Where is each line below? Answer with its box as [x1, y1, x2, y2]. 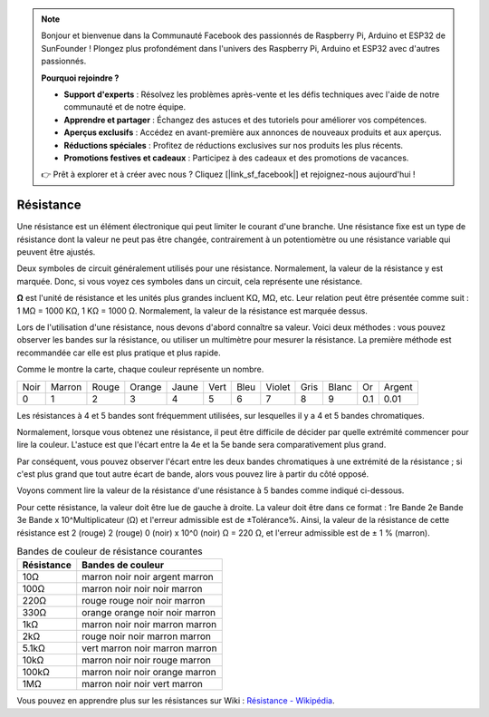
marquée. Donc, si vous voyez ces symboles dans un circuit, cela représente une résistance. [16, 276, 362, 286]
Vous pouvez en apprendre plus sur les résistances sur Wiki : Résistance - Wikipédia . [16, 695, 335, 706]
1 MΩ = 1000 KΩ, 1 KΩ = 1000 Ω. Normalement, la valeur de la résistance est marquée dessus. [16, 305, 369, 316]
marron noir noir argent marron [81, 571, 215, 584]
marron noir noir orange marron [81, 666, 216, 679]
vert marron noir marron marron [81, 642, 217, 654]
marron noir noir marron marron [81, 618, 217, 631]
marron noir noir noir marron [81, 583, 203, 596]
